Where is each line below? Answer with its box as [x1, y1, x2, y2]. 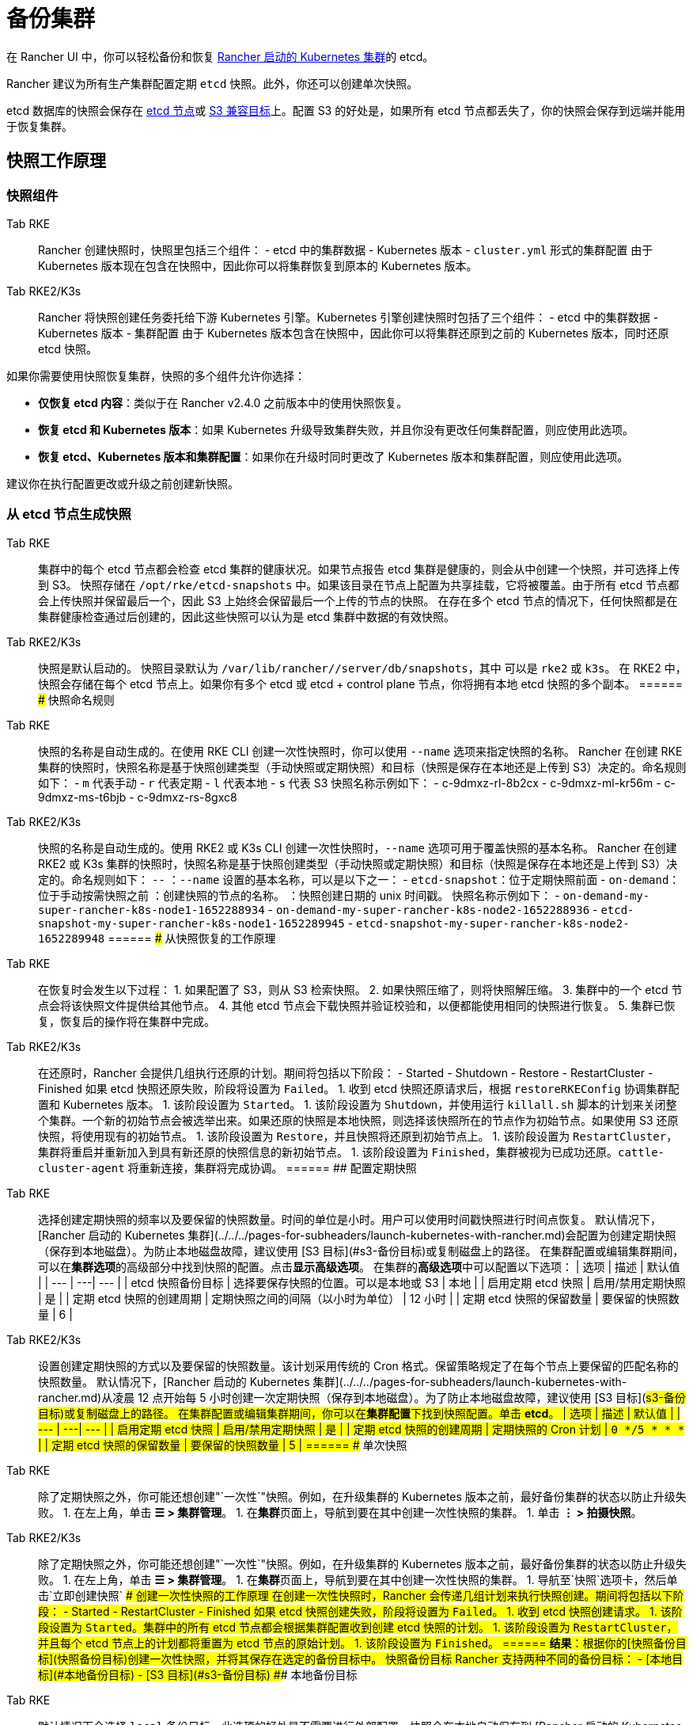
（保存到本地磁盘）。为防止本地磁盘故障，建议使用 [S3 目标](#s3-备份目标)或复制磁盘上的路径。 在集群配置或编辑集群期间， [38, 1243, 684, 1258]
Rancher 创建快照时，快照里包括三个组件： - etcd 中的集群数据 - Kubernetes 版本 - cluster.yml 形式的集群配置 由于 [38, 242, 653, 257]
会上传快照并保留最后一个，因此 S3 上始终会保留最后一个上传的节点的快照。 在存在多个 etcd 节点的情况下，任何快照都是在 [38, 593, 678, 607]
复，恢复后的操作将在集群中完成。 [38, 1014, 215, 1028]
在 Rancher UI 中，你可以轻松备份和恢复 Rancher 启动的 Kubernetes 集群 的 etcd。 [6, 49, 434, 63]
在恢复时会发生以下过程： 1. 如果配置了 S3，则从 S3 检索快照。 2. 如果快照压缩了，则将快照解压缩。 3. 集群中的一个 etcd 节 [38, 982, 683, 996]
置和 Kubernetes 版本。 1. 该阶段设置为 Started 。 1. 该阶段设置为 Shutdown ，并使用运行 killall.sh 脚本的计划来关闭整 [38, 1097, 677, 1111]
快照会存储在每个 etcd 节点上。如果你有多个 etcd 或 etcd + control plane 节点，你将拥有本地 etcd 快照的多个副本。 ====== [38, 676, 684, 691]
